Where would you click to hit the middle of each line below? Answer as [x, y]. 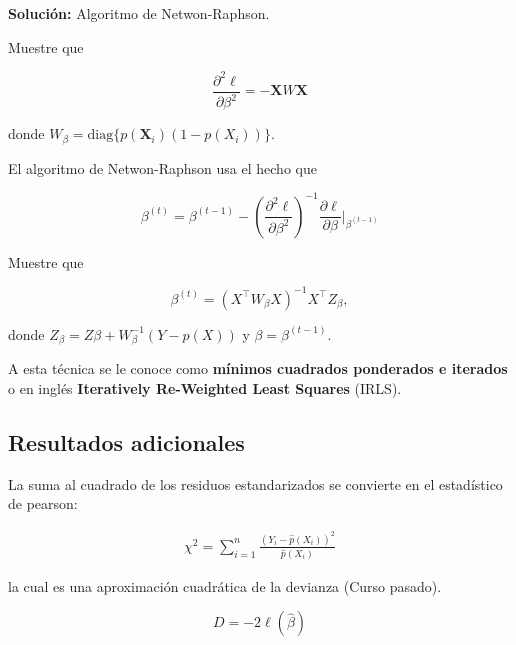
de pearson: [43, 503]
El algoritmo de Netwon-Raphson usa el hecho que [162, 167]
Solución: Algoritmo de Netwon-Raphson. [139, 13]
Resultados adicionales [126, 442]
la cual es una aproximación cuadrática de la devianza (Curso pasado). [225, 585]
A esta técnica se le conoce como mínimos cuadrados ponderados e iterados [258, 368]
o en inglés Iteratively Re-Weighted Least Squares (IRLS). [205, 388]
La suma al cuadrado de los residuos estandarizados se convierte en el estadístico [255, 483]
